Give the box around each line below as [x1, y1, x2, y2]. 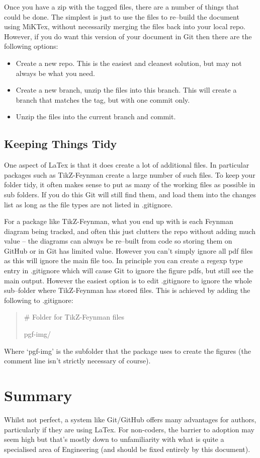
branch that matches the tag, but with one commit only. [16, 94, 190, 105]
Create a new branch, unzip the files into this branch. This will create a [16, 85, 237, 95]
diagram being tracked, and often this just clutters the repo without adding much [4, 225, 256, 236]
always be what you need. [16, 67, 95, 78]
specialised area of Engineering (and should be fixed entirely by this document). [4, 443, 250, 454]
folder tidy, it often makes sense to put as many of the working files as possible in [4, 179, 255, 190]
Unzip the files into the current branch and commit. [16, 111, 176, 122]
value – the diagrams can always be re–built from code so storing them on [4, 236, 232, 246]
